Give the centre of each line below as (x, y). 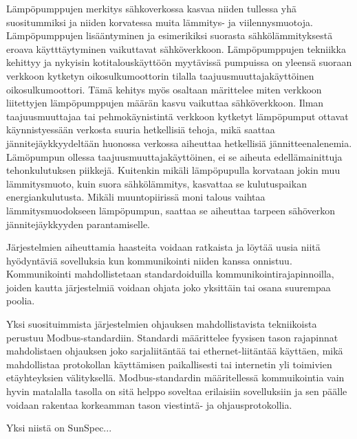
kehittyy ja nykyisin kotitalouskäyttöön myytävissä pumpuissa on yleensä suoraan (179, 62)
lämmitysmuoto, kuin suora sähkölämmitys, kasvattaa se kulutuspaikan (156, 183)
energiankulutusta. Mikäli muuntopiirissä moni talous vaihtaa (136, 197)
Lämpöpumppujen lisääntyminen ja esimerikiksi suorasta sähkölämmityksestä (170, 35)
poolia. (21, 301)
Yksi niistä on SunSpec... (59, 428)
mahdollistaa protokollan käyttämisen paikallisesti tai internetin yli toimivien (169, 364)
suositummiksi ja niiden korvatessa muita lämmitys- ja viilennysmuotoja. (160, 22)
